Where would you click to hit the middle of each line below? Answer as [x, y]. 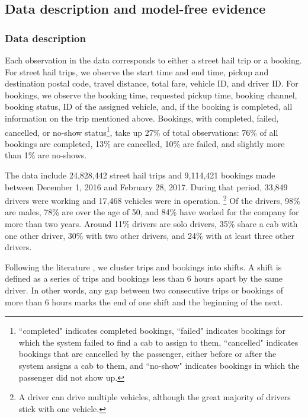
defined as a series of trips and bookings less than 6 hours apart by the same [144, 278]
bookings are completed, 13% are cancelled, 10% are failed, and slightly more [145, 143]
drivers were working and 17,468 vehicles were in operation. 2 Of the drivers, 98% [153, 200]
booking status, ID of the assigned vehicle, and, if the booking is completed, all [149, 106]
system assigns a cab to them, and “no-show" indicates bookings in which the [159, 365]
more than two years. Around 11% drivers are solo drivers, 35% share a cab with [151, 224]
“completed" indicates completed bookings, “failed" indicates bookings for [152, 331]
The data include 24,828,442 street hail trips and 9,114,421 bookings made [140, 175]
